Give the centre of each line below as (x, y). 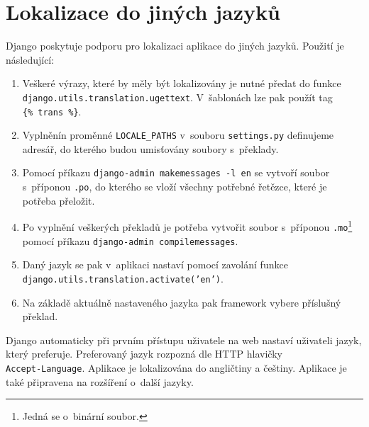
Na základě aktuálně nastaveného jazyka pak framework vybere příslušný (182, 302)
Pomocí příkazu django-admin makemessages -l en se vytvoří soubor (176, 172)
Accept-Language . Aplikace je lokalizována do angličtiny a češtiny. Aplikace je (176, 367)
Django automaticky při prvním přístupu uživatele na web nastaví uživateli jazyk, (184, 340)
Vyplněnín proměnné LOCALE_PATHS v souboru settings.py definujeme (178, 135)
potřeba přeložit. (59, 200)
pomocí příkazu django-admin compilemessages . (130, 240)
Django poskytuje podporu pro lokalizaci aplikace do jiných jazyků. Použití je (175, 46)
